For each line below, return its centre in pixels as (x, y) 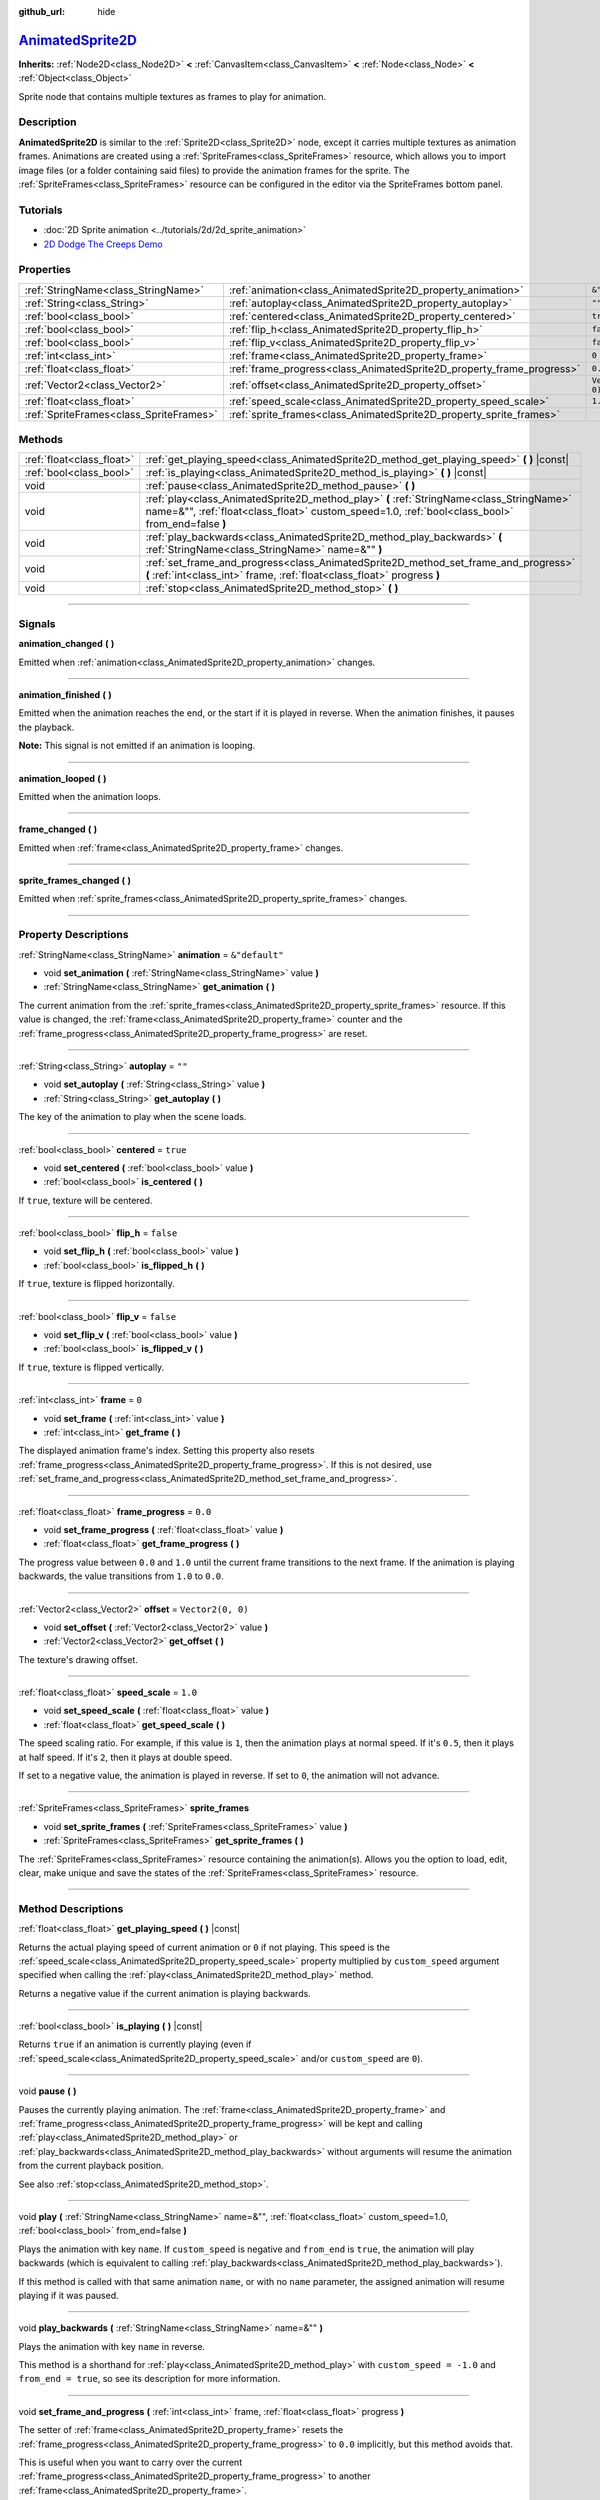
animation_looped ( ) (62, 778)
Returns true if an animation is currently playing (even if (135, 2044)
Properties (45, 270)
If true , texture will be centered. (85, 1200)
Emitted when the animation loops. (90, 796)
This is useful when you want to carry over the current (130, 2462)
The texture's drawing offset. (78, 1659)
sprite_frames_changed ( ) (75, 881)
